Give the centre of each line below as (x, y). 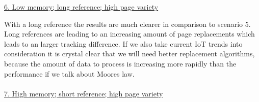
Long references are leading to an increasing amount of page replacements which (129, 34)
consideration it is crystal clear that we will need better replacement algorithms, (129, 54)
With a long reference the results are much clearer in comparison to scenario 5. (127, 24)
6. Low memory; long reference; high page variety (81, 7)
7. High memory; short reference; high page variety (84, 93)
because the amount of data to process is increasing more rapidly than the (120, 63)
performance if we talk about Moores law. (69, 73)
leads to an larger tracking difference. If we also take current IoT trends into (123, 43)
